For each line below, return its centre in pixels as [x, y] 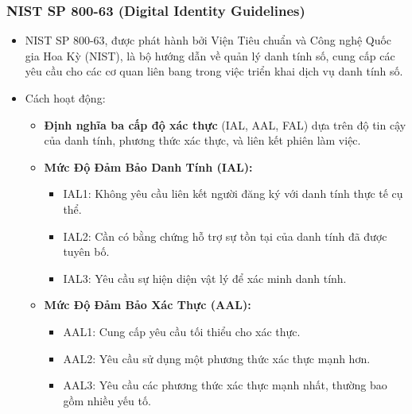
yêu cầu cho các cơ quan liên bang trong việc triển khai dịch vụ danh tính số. [214, 71]
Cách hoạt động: [65, 98]
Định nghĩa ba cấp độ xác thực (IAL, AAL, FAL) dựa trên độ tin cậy [225, 124]
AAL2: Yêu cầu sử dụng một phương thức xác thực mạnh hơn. [217, 358]
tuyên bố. [86, 251]
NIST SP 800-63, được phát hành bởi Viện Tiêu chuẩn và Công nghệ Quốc [208, 40]
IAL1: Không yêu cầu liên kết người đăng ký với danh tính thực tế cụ [233, 193]
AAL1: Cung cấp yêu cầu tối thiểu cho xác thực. [182, 331]
